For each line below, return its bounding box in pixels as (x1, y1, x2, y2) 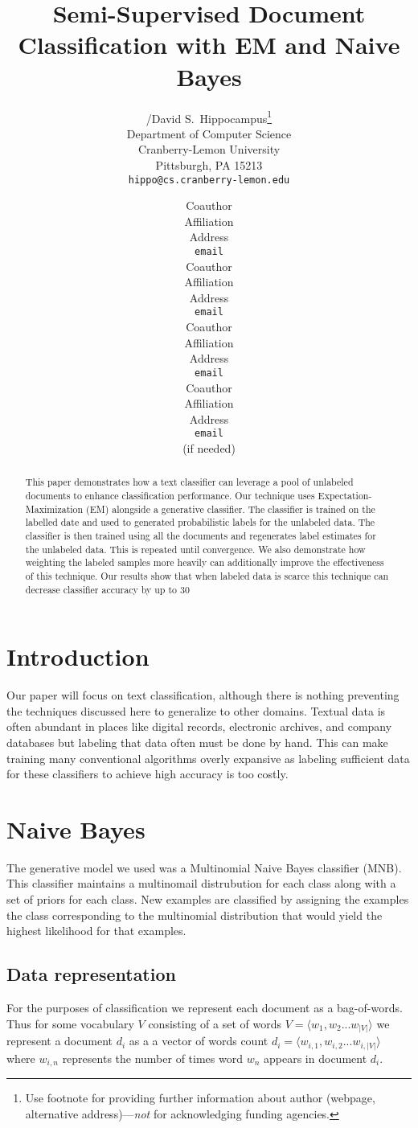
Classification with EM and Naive (18, 28, 400, 61)
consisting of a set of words (148, 1015, 282, 1032)
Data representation (6, 962, 176, 986)
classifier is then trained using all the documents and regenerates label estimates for (25, 528, 376, 542)
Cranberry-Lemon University (137, 141, 281, 158)
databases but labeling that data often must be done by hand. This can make (6, 733, 388, 750)
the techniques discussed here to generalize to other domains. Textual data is (6, 702, 386, 719)
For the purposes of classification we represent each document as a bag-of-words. (6, 999, 403, 1016)
